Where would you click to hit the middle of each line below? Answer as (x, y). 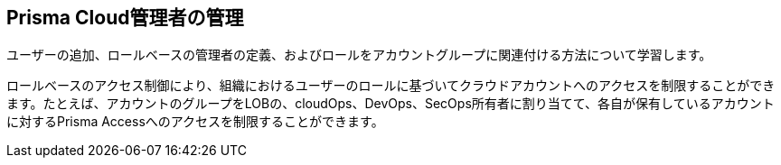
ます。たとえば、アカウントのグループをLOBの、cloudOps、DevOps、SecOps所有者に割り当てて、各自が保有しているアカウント (390, 104)
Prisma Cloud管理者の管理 (125, 18)
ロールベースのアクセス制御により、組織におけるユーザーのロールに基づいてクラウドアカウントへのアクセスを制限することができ (391, 86)
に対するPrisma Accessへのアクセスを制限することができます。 (195, 122)
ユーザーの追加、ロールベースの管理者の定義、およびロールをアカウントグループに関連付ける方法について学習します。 (359, 55)
